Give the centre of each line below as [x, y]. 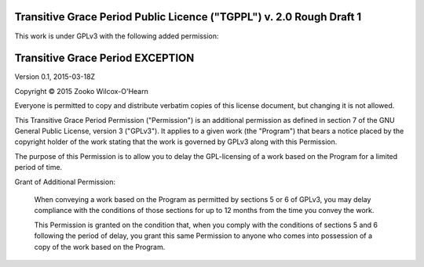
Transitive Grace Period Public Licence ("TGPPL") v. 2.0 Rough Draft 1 [188, 17]
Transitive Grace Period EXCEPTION [104, 58]
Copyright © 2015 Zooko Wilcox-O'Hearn [81, 91]
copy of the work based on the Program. [100, 247]
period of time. [38, 168]
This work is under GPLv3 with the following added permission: [117, 36]
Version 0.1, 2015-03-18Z [55, 77]
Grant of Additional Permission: [65, 182]
